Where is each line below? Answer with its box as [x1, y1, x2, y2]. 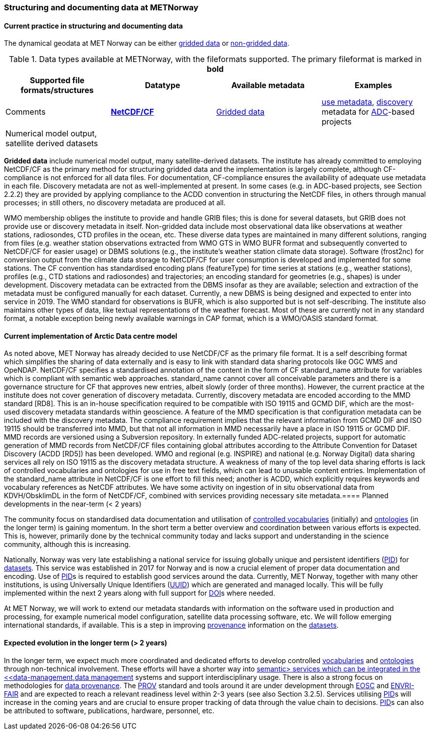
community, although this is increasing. [4, 540, 131, 549]
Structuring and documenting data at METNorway [4, 2, 199, 12]
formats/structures [21, 85, 94, 96]
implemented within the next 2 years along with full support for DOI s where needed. [4, 589, 275, 598]
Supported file [29, 75, 85, 86]
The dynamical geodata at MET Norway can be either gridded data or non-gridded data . [4, 39, 289, 48]
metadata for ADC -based [321, 107, 415, 117]
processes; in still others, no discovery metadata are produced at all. [4, 198, 226, 207]
